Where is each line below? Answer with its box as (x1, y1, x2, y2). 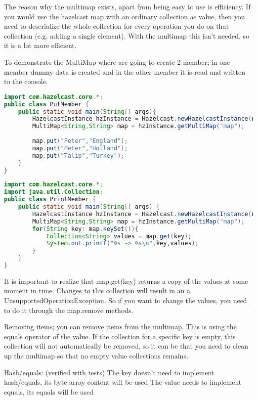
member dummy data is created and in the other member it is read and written (4, 66, 246, 77)
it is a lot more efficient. (4, 40, 77, 50)
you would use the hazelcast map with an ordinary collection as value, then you (4, 11, 245, 21)
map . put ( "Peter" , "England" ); (32, 137, 128, 144)
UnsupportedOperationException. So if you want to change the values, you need (4, 295, 247, 306)
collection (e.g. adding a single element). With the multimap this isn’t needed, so (4, 30, 250, 41)
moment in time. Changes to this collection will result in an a (4, 285, 191, 296)
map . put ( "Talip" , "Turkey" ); (32, 152, 125, 159)
